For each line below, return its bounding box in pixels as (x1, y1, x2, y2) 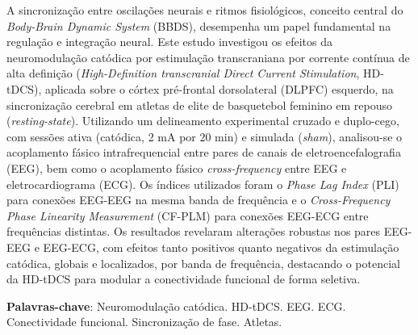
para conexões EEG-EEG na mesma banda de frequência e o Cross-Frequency (6, 191, 391, 208)
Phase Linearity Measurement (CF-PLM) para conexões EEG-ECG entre (6, 207, 369, 224)
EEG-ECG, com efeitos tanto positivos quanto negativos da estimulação (43, 238, 399, 255)
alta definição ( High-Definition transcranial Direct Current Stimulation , (6, 65, 360, 82)
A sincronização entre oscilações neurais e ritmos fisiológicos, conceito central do (6, 2, 403, 18)
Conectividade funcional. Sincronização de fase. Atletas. (6, 313, 282, 330)
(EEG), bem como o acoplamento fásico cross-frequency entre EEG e (6, 159, 347, 176)
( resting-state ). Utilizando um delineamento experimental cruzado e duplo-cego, (6, 112, 399, 129)
